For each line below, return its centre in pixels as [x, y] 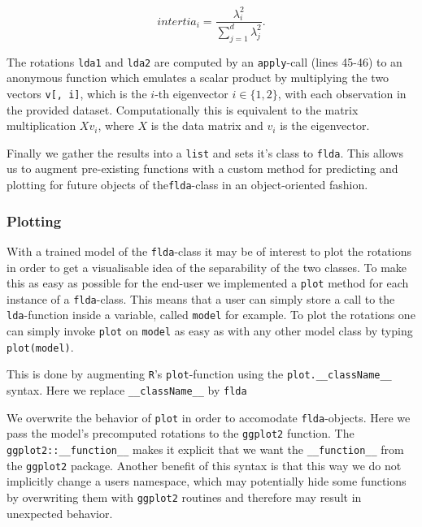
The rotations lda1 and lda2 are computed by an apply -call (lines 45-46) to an [204, 61]
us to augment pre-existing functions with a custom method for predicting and [202, 168]
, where [116, 125]
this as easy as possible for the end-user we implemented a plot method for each [208, 283]
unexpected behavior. [60, 513]
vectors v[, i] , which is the [77, 93]
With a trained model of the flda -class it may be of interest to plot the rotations [209, 251]
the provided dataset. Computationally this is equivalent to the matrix [183, 109]
